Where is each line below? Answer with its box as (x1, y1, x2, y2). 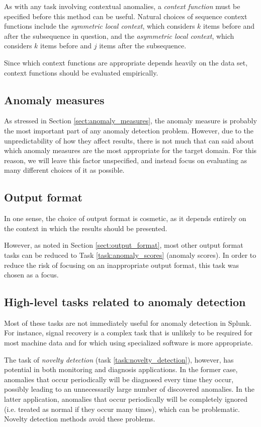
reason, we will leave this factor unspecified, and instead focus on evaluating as (4, 155, 247, 165)
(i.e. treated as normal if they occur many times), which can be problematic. (4, 403, 240, 414)
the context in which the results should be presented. (4, 223, 167, 233)
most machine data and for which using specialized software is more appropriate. (4, 337, 253, 348)
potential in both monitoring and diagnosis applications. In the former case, (4, 364, 238, 375)
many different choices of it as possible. (4, 165, 125, 175)
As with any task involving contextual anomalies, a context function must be (4, 1, 240, 11)
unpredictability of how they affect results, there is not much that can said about (4, 135, 254, 146)
